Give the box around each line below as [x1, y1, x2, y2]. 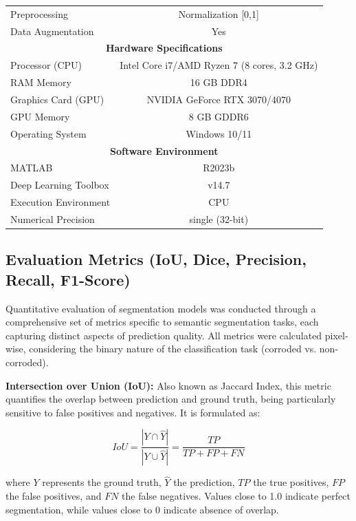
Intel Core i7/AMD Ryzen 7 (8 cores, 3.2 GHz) [120, 58, 318, 72]
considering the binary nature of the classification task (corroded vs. [29, 341, 317, 356]
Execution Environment [10, 195, 111, 209]
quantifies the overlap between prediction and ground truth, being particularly [5, 392, 336, 406]
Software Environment [110, 143, 219, 158]
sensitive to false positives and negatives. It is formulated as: [5, 405, 260, 419]
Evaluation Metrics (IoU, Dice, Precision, [5, 248, 307, 270]
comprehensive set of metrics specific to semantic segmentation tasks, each [5, 315, 319, 329]
